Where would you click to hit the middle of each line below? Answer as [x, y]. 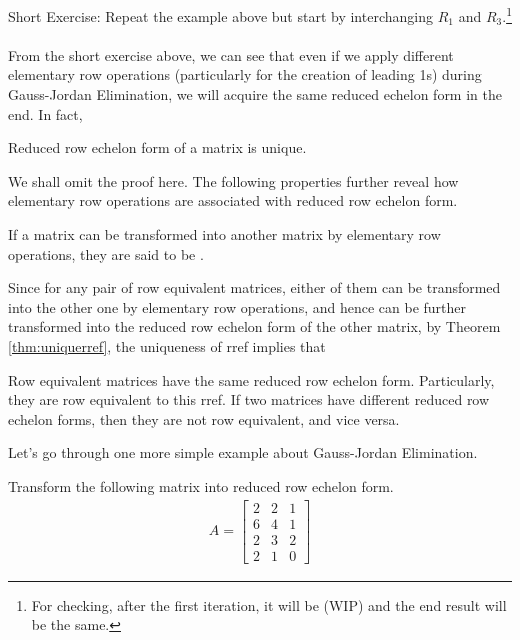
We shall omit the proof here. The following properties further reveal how [233, 180]
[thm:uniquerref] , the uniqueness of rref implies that [167, 345]
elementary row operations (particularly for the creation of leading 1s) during [245, 74]
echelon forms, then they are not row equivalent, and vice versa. [204, 418]
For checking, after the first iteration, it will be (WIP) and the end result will [269, 604]
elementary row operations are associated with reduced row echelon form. [233, 200]
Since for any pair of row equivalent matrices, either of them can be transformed [254, 287]
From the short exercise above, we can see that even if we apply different [231, 54]
